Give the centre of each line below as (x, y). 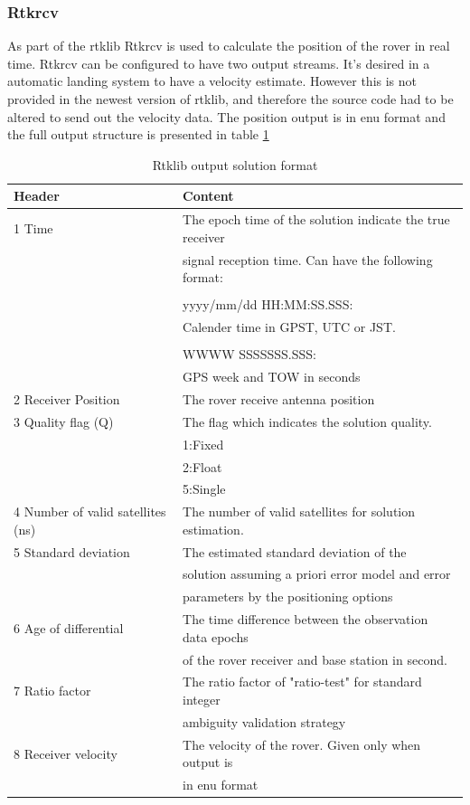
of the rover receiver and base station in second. (315, 659)
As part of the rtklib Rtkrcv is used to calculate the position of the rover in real (229, 46)
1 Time (33, 228)
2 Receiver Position (67, 398)
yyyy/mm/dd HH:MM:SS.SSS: (268, 304)
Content (208, 196)
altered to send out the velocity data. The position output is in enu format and (226, 116)
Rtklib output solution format (235, 164)
